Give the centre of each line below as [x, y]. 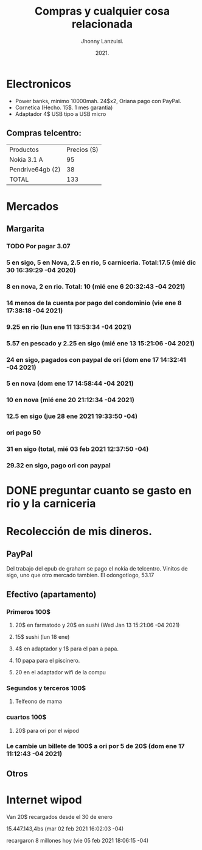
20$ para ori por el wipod [47, 730]
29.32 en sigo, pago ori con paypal [58, 466]
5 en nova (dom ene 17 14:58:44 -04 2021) [70, 384]
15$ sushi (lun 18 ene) [42, 636]
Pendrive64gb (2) [35, 169]
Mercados [33, 206]
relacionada [102, 24]
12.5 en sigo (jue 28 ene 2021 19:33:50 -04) [72, 416]
